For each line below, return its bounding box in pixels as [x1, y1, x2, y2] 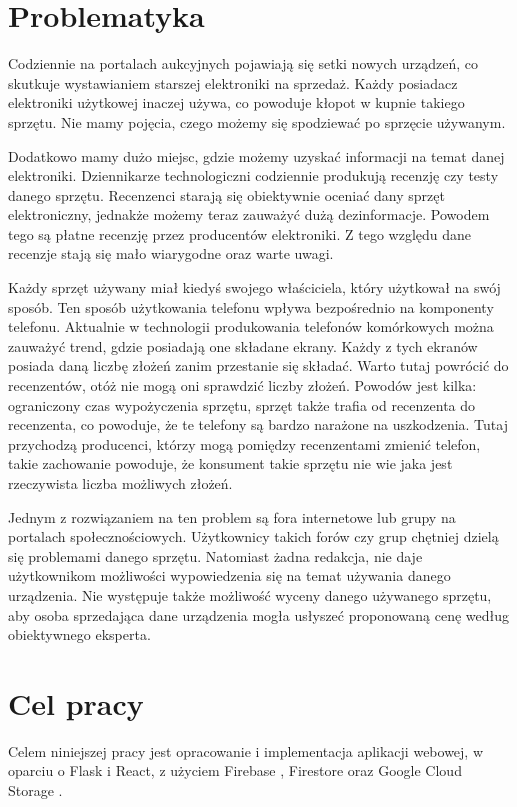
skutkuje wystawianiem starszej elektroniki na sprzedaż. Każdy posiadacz [8, 72, 458, 93]
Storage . [8, 780, 63, 801]
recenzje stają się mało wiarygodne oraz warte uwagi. [8, 243, 334, 264]
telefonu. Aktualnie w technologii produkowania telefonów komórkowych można [8, 316, 494, 337]
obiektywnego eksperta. [8, 624, 151, 645]
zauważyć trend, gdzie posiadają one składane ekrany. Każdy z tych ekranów [8, 335, 478, 356]
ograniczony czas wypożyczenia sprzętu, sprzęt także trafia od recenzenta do [8, 394, 476, 415]
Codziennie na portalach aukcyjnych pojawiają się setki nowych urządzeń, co [8, 53, 479, 74]
